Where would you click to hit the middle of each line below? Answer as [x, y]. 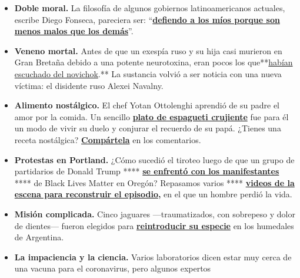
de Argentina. [39, 237]
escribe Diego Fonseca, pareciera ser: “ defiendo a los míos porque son [147, 19]
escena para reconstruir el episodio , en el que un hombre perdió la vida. [153, 194]
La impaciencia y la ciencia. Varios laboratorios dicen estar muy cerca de [153, 257]
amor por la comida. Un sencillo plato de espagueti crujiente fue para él [151, 116]
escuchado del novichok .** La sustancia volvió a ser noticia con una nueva [148, 73]
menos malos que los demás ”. [74, 31]
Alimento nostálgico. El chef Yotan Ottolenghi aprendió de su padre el [147, 105]
